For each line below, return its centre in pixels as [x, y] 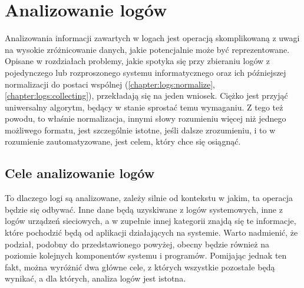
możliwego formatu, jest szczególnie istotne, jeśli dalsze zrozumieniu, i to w [140, 130]
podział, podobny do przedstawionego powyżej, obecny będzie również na [137, 244]
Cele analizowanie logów [80, 173]
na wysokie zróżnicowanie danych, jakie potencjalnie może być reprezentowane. [147, 49]
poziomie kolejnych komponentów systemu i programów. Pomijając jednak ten [146, 255]
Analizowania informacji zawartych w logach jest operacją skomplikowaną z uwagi [152, 38]
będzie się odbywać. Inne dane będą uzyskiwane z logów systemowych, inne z [144, 209]
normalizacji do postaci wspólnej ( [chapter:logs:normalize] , [110, 84]
